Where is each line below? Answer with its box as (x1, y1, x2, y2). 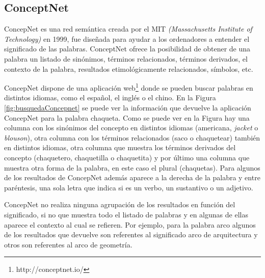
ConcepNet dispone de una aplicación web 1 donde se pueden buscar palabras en (4, 81, 253, 93)
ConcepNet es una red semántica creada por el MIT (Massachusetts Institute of (4, 23, 252, 34)
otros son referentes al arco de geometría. (4, 239, 132, 249)
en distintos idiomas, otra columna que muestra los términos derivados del (4, 142, 236, 153)
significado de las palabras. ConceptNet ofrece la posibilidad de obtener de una (4, 43, 251, 54)
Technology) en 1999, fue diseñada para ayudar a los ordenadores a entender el (4, 33, 250, 44)
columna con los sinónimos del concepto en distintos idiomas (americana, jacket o (4, 122, 258, 133)
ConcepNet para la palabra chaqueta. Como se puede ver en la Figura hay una (4, 112, 250, 123)
